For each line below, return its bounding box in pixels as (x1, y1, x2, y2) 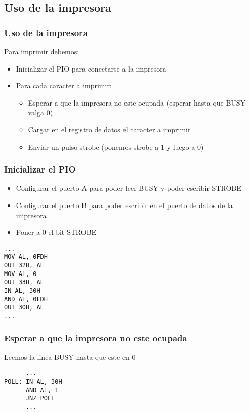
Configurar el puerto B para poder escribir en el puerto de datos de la (16, 199, 233, 210)
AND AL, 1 (25, 386, 59, 394)
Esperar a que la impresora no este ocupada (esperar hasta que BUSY (28, 97, 246, 108)
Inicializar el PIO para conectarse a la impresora (16, 63, 166, 74)
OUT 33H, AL (4, 279, 44, 286)
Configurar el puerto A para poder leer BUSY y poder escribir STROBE (16, 183, 241, 193)
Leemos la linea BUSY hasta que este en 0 (4, 351, 136, 362)
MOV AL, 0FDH (4, 253, 48, 261)
